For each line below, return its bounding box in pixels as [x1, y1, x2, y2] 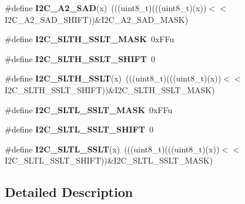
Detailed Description [5, 183, 133, 201]
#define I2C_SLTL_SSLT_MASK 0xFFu [5, 103, 173, 115]
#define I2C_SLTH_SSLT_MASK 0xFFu [5, 33, 174, 45]
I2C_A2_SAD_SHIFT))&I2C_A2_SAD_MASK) [5, 13, 189, 25]
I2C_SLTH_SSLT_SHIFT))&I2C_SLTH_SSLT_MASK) [5, 83, 215, 96]
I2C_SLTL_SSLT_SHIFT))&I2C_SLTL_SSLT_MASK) [5, 154, 213, 166]
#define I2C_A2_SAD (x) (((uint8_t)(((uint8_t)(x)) [5, 2, 207, 13]
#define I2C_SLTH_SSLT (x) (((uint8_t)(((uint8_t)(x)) [5, 72, 221, 84]
